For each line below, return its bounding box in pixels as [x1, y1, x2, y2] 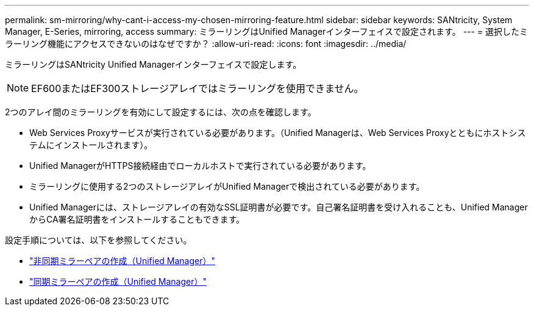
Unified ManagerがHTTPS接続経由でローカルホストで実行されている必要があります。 [29, 160, 371, 171]
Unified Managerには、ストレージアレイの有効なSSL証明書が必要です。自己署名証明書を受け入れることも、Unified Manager [29, 202, 528, 212]
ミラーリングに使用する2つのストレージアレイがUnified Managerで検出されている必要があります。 [29, 181, 425, 191]
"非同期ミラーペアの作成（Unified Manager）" [29, 256, 216, 266]
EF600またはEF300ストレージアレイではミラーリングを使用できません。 [31, 82, 364, 95]
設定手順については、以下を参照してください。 [5, 235, 192, 245]
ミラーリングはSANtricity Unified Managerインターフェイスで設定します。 [5, 59, 302, 70]
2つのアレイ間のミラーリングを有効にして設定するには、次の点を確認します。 [5, 107, 316, 117]
